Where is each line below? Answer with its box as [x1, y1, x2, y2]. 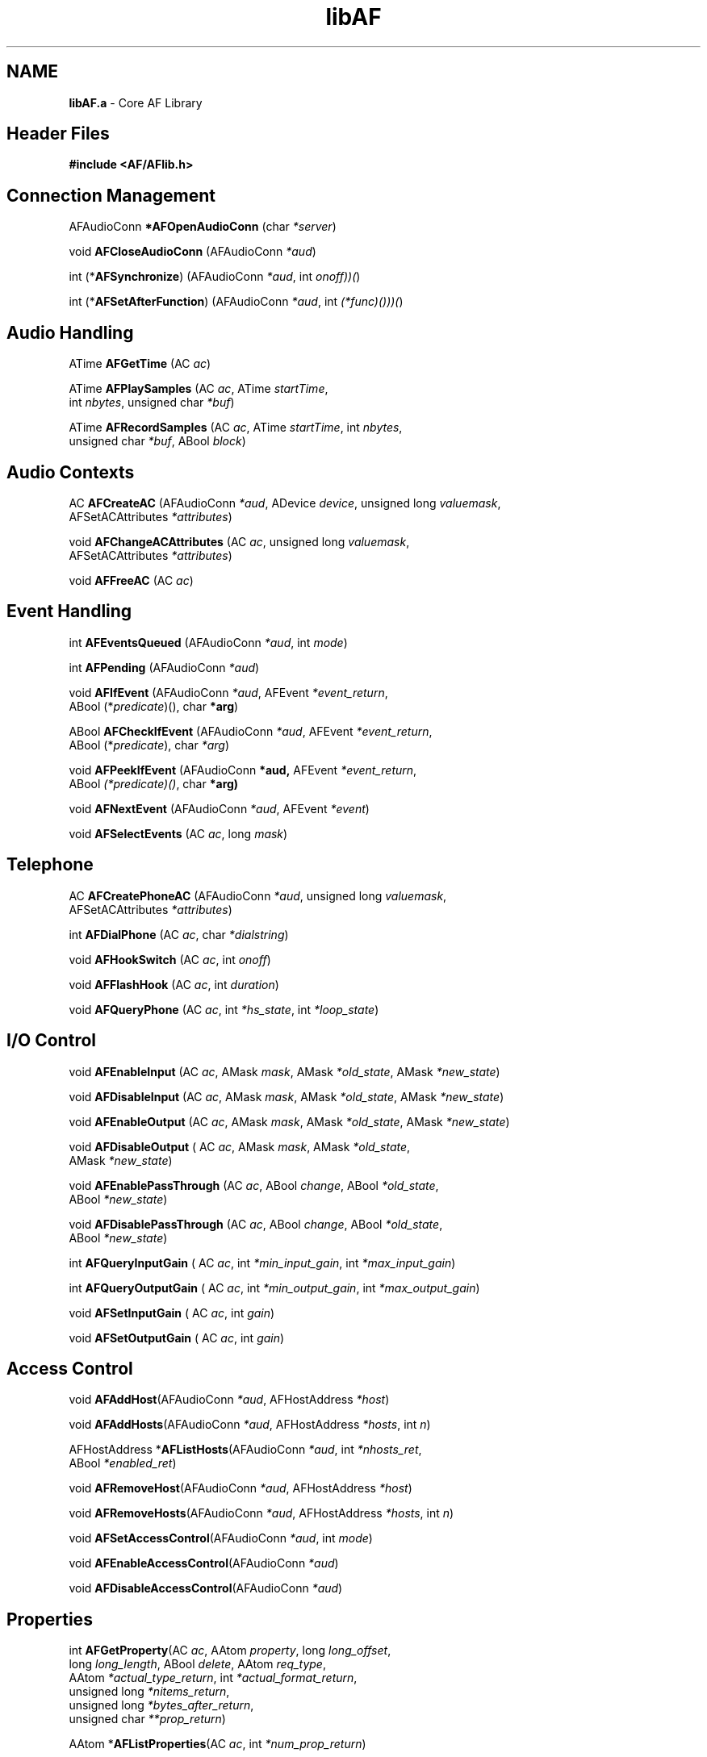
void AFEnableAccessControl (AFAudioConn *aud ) [69, 1556, 339, 1571]
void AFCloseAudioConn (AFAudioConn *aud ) [69, 244, 316, 259]
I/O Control [6, 1030, 96, 1051]
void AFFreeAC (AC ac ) [69, 573, 194, 587]
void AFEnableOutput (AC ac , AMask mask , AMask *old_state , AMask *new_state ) [69, 1114, 510, 1129]
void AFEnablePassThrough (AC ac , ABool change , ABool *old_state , [69, 1178, 439, 1192]
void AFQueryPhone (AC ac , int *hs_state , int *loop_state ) [69, 1002, 379, 1016]
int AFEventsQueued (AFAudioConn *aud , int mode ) [69, 635, 348, 649]
